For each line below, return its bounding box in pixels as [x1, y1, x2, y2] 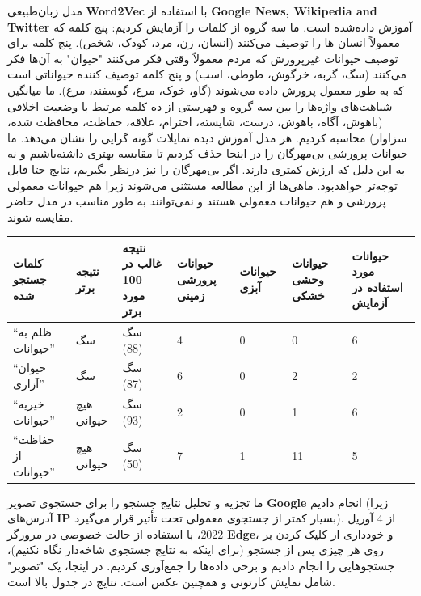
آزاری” [13, 375, 44, 392]
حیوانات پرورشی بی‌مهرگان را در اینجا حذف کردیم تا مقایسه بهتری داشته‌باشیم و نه [7, 145, 408, 162]
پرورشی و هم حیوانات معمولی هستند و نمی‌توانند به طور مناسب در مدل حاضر [7, 192, 386, 209]
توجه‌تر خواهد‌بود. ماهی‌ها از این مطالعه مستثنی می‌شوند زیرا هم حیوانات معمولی [7, 176, 398, 193]
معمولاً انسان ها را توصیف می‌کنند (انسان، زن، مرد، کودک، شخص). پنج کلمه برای [7, 34, 400, 51]
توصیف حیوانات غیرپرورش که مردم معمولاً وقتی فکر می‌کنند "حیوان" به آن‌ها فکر [7, 49, 398, 66]
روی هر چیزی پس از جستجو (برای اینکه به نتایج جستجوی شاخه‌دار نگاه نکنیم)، [7, 541, 384, 558]
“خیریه [13, 395, 44, 412]
